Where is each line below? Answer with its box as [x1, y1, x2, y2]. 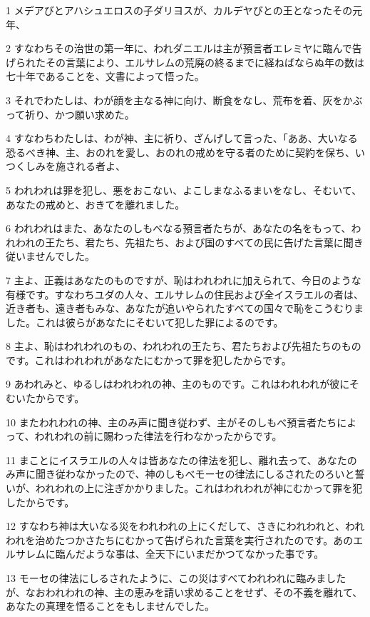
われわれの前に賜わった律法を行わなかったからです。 [34, 428, 282, 443]
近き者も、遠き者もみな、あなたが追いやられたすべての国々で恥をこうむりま [6, 301, 364, 316]
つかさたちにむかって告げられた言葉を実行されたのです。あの [65, 532, 354, 547]
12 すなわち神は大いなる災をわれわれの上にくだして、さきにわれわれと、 [6, 518, 345, 533]
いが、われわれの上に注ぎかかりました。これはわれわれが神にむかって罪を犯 [6, 481, 363, 496]
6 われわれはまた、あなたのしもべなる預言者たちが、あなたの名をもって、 [6, 221, 351, 236]
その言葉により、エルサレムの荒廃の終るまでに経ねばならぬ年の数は [45, 54, 364, 69]
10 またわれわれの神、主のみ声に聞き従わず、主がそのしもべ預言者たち [6, 414, 337, 429]
